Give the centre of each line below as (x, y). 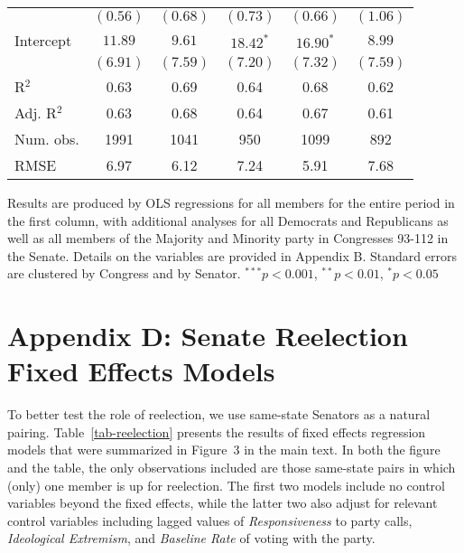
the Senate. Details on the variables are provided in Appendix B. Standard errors (232, 255)
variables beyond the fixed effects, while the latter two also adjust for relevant (223, 503)
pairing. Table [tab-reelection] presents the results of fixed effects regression (217, 431)
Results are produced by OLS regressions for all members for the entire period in (231, 202)
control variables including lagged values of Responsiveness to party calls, (210, 520)
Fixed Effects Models (141, 371)
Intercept (43, 40)
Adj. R (36, 112)
